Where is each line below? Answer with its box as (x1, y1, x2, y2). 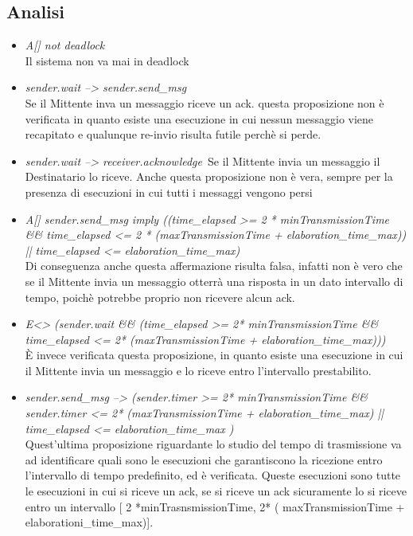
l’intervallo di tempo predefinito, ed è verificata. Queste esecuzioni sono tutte (25, 467, 401, 483)
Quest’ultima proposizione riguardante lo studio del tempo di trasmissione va (25, 436, 402, 452)
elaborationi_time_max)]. (25, 514, 154, 530)
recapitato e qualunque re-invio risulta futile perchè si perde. (25, 126, 321, 143)
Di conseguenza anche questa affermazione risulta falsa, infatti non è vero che (25, 257, 403, 274)
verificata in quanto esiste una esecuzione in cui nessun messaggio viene (25, 110, 374, 127)
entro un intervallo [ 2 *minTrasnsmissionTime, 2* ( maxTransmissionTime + (25, 498, 405, 514)
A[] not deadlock (25, 37, 105, 53)
